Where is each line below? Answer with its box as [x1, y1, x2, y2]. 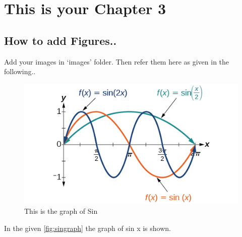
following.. [4, 66, 36, 77]
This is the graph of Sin [24, 205, 98, 216]
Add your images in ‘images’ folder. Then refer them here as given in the [4, 56, 229, 67]
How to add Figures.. [4, 32, 117, 48]
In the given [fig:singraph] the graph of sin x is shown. [4, 222, 171, 233]
